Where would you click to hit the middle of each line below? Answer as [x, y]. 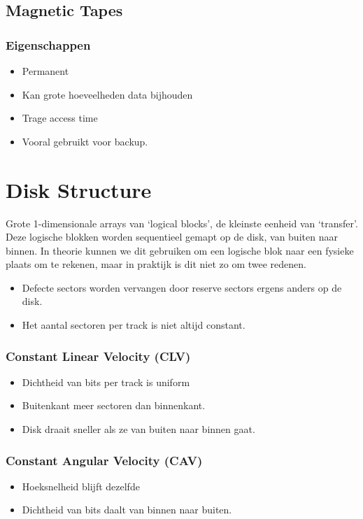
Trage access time [60, 118]
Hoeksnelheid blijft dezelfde [81, 486]
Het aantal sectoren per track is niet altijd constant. [134, 325]
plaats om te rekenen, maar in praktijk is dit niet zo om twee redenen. [156, 264]
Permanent [45, 71]
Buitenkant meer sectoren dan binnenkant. [114, 405]
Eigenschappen [48, 44]
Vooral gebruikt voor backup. [85, 141]
